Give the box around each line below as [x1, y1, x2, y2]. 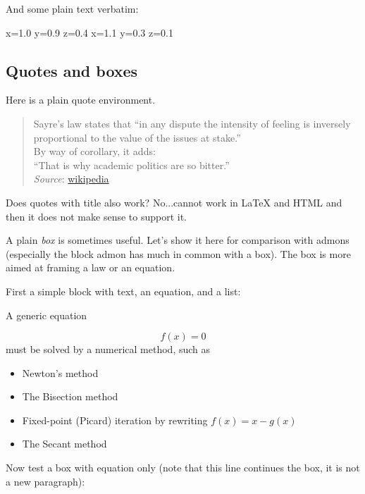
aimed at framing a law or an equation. [6, 260, 175, 275]
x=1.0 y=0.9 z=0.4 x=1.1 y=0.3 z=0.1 [6, 25, 174, 39]
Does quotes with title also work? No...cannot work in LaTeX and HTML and [6, 194, 342, 209]
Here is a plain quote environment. [6, 92, 156, 107]
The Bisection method [22, 389, 118, 404]
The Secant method [22, 436, 107, 451]
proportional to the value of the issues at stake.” [33, 130, 241, 144]
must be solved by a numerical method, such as [6, 342, 211, 357]
